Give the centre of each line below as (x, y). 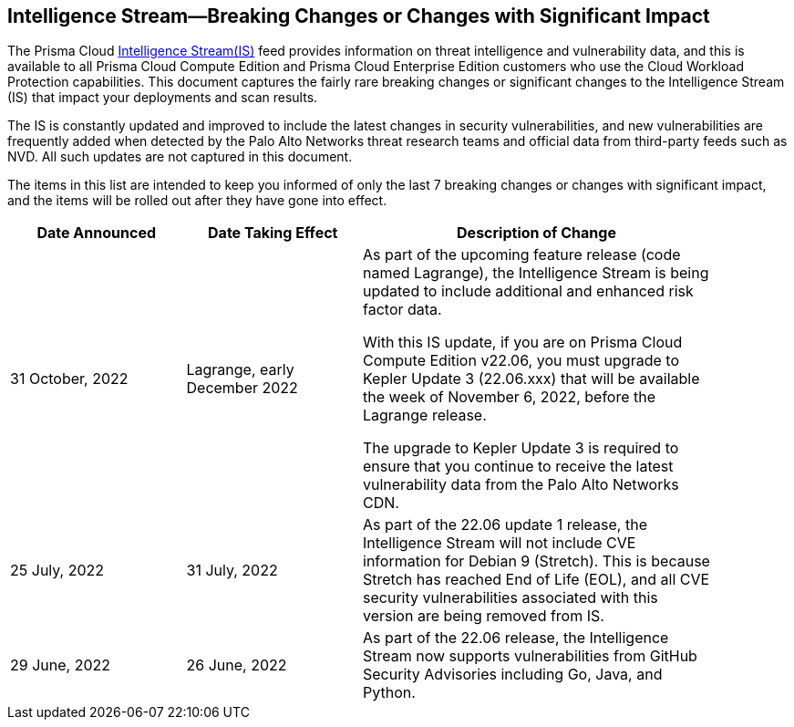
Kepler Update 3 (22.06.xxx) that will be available (531, 379)
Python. (389, 693)
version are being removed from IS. (484, 616)
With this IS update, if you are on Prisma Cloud (523, 343)
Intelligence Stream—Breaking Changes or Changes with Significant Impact (359, 16)
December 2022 (242, 388)
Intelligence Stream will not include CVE (500, 543)
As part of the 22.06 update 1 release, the (505, 525)
